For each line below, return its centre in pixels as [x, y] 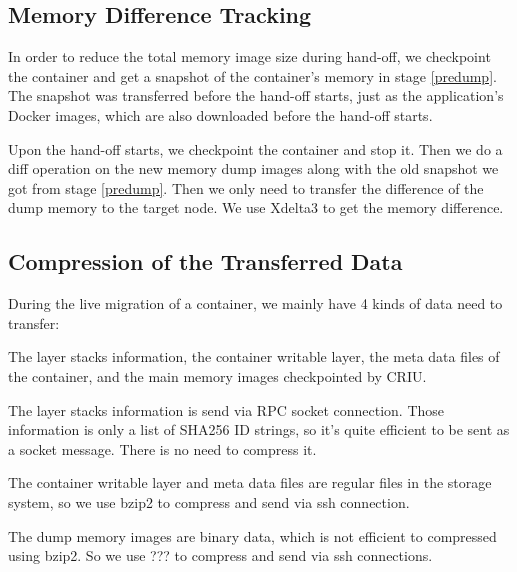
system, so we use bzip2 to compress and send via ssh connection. [209, 501]
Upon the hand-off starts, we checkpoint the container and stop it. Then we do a [255, 148]
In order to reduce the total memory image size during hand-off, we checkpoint [249, 56]
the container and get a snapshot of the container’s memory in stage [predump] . [252, 75]
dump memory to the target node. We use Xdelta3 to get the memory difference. [256, 207]
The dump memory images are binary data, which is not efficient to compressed [252, 535]
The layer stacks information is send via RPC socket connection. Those [226, 409]
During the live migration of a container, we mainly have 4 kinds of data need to [255, 303]
